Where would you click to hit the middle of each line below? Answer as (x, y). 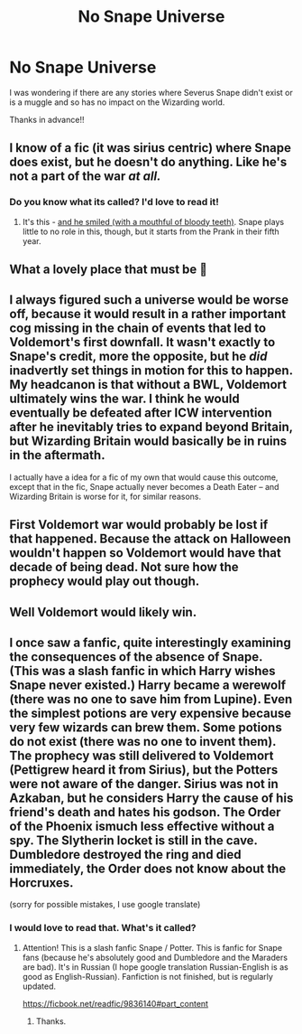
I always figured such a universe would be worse (149, 300)
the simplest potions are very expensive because (150, 713)
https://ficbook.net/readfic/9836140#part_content (115, 1003)
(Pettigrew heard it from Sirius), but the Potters (144, 770)
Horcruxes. (41, 883)
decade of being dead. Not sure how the (124, 567)
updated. (39, 986)
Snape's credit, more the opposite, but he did (138, 357)
